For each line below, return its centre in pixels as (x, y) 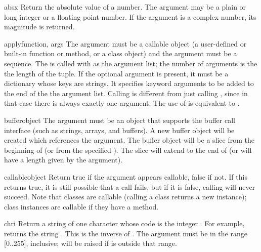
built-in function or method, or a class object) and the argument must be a (121, 53)
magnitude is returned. (39, 27)
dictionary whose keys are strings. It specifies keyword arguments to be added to (129, 83)
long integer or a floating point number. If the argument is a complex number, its (130, 16)
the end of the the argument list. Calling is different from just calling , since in (126, 93)
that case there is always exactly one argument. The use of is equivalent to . (122, 103)
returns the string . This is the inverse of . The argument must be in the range (126, 233)
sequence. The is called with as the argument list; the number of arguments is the (131, 63)
